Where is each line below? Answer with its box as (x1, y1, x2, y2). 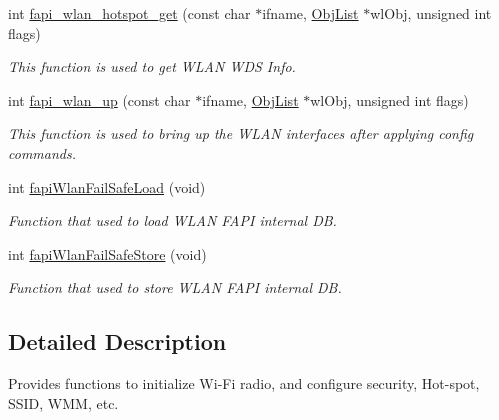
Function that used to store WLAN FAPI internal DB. (8, 277, 342, 298)
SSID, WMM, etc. (8, 392, 119, 413)
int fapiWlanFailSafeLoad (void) (8, 176, 206, 197)
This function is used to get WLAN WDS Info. (8, 56, 296, 77)
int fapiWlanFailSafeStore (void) (8, 243, 207, 264)
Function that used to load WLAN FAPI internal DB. (8, 210, 337, 231)
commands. (8, 142, 76, 163)
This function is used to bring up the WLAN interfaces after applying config (8, 123, 474, 144)
